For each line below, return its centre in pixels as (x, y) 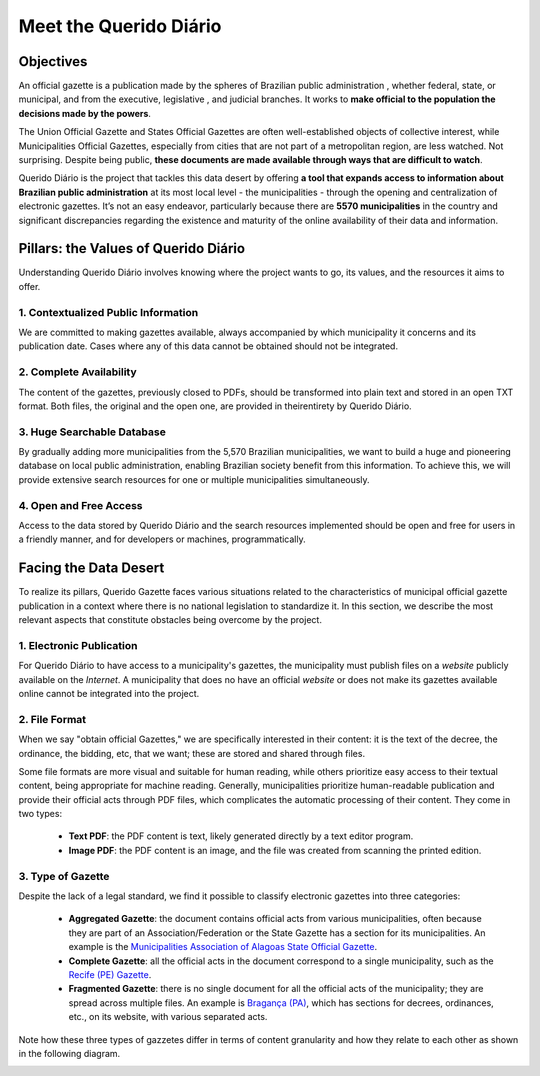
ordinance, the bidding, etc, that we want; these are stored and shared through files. (191, 753)
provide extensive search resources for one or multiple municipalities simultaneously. (194, 479)
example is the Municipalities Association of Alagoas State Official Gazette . (223, 947)
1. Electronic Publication (78, 645)
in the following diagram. (69, 1053)
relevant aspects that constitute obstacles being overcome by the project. (170, 620)
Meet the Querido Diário (120, 26)
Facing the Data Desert (91, 568)
